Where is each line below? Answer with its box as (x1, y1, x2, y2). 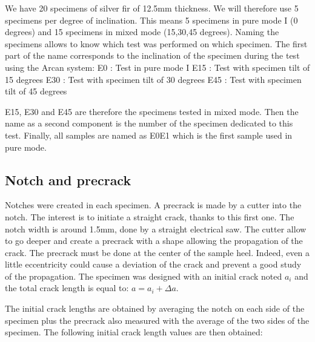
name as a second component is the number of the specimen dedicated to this (5, 117, 293, 130)
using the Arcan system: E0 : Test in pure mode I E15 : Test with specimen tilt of (5, 61, 310, 73)
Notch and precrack (5, 170, 131, 189)
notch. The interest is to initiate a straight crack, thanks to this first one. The (5, 210, 294, 223)
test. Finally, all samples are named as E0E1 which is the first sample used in (5, 128, 293, 141)
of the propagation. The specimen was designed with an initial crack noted (5, 269, 282, 282)
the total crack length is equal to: (5, 281, 129, 294)
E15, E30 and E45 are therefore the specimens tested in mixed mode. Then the (5, 105, 299, 117)
